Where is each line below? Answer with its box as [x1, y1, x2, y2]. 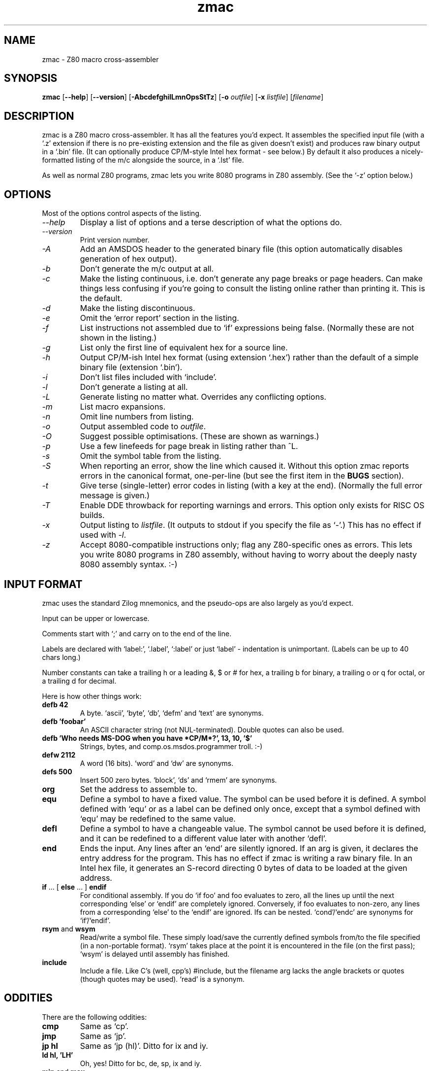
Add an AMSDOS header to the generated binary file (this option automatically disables [80, 244, 403, 254]
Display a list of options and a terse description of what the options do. [80, 217, 342, 228]
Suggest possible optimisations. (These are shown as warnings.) [80, 431, 319, 442]
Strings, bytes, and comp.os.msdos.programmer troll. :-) [80, 742, 263, 751]
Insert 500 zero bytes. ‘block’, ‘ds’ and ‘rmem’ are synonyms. [80, 775, 277, 784]
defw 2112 [42, 750, 76, 759]
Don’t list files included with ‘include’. [80, 372, 217, 382]
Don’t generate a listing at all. [80, 382, 188, 392]
